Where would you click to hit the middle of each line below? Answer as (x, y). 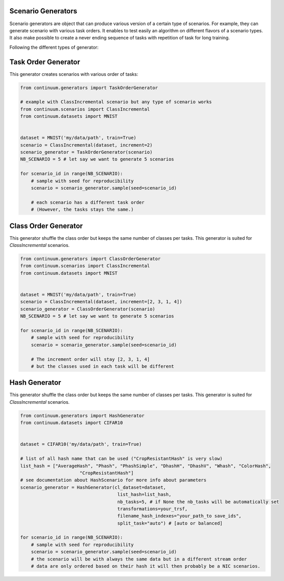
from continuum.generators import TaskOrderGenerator (89, 88)
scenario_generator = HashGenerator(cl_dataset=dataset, (93, 487)
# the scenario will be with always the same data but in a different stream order (139, 559)
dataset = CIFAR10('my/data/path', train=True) (81, 444)
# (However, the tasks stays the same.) (82, 210)
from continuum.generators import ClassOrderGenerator (90, 259)
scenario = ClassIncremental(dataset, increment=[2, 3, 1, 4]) (101, 302)
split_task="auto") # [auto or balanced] (170, 523)
